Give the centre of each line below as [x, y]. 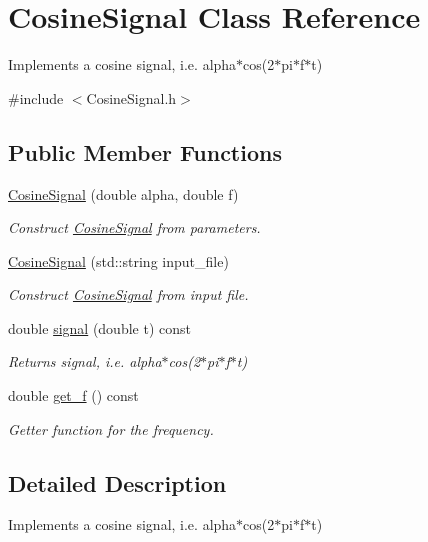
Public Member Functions [145, 151]
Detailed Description [117, 482]
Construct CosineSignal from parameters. [134, 227]
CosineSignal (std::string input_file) [118, 260]
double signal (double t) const [99, 327]
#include [36, 97]
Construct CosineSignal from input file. [128, 294]
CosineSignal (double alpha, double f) [123, 193]
